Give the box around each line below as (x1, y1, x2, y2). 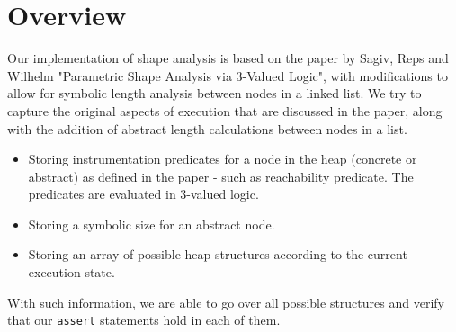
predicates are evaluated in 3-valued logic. (28, 184, 259, 203)
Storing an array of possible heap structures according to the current (28, 245, 407, 264)
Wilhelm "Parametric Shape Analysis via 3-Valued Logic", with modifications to (7, 66, 448, 85)
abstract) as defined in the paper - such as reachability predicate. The (28, 166, 414, 185)
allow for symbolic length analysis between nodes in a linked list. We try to (7, 84, 422, 103)
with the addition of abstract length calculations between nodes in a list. (7, 119, 407, 138)
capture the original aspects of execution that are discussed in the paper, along (7, 101, 443, 120)
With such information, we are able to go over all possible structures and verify (7, 292, 444, 311)
